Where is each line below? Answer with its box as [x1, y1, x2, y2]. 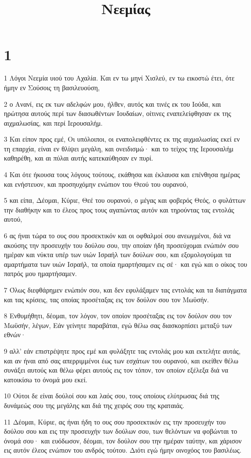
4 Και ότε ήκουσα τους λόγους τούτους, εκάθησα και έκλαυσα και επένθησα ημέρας [4, 169, 240, 180]
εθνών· [4, 329, 26, 340]
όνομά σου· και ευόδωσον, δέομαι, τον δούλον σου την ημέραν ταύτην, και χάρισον [4, 435, 242, 445]
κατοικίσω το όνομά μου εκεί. [4, 374, 88, 384]
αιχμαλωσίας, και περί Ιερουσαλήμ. [4, 117, 103, 128]
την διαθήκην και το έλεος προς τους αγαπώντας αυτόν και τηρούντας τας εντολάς [4, 204, 235, 214]
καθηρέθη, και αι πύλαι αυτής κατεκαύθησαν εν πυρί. [4, 153, 153, 163]
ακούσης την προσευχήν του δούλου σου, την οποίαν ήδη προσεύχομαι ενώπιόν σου [4, 240, 239, 250]
